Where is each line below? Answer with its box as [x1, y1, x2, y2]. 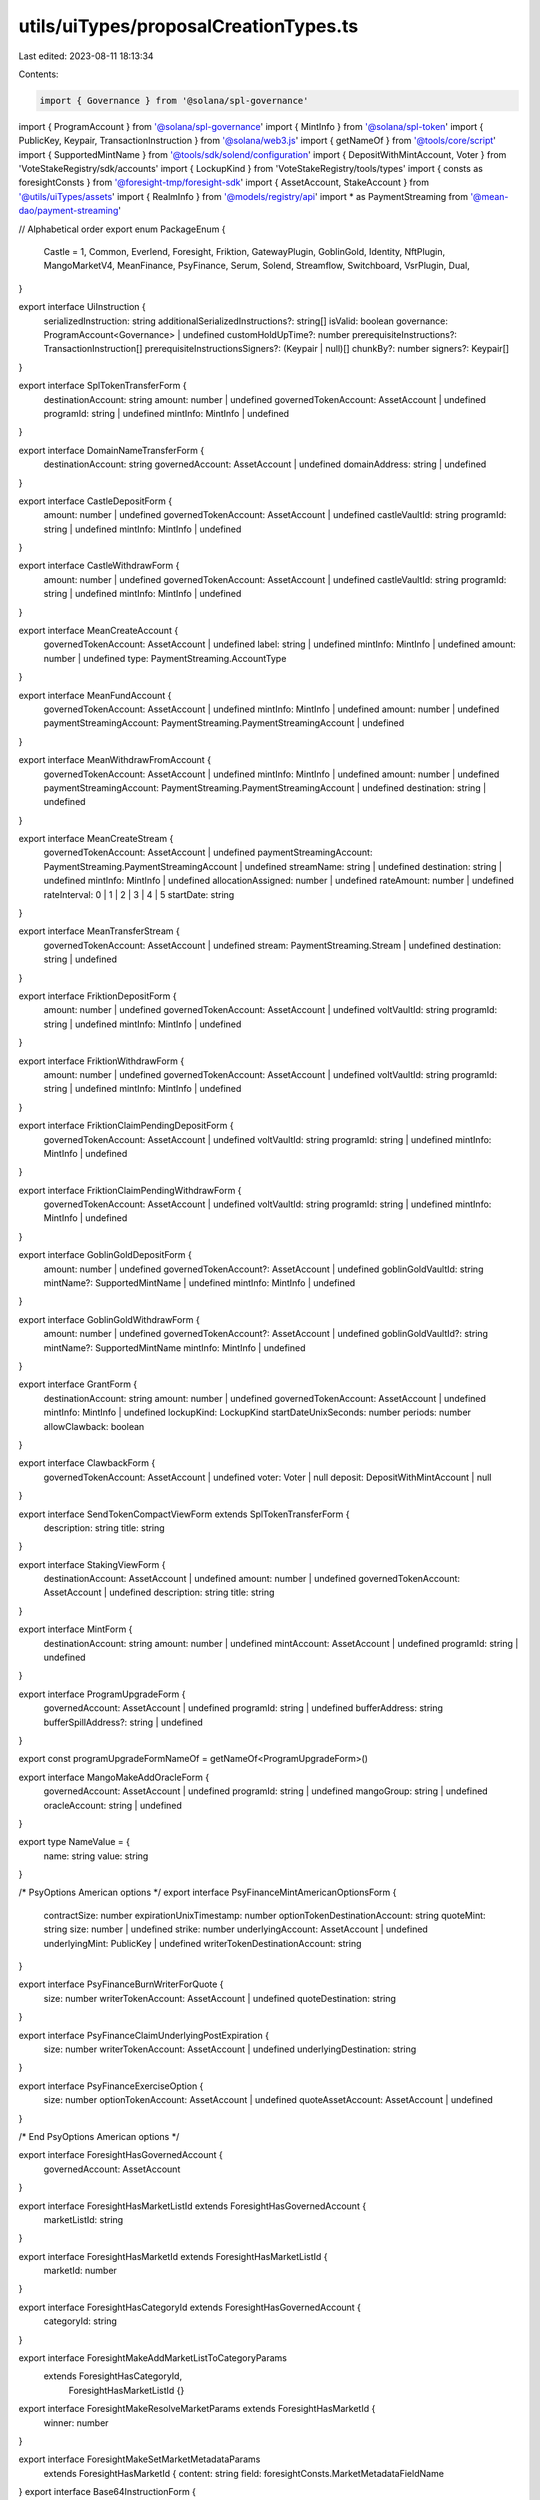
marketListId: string [43, 2213, 124, 2225]
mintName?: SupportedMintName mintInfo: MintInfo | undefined [43, 1341, 306, 1354]
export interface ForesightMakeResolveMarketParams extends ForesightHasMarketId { [18, 2403, 376, 2415]
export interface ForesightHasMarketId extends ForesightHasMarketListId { [18, 2250, 329, 2262]
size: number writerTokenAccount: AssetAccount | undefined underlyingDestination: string [43, 2043, 417, 2055]
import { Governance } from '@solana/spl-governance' [39, 95, 309, 106]
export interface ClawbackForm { [18, 1457, 156, 1469]
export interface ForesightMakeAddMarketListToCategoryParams [18, 2352, 287, 2364]
